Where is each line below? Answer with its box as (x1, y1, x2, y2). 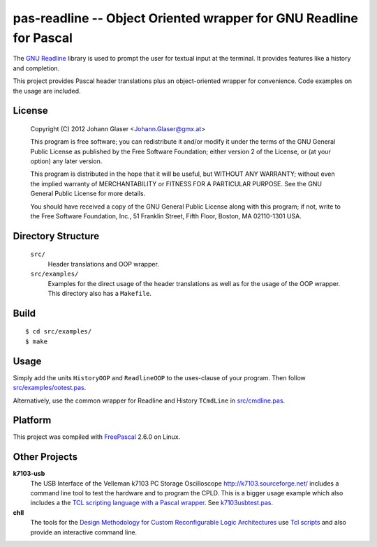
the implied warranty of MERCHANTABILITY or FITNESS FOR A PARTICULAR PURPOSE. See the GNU (30, 179, 323, 188)
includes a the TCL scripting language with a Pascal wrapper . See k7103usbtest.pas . (30, 499, 274, 507)
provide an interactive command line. (30, 527, 138, 537)
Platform (13, 414, 52, 426)
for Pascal (13, 30, 73, 45)
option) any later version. (30, 157, 103, 165)
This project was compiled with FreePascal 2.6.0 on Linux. (13, 433, 181, 441)
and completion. (13, 63, 60, 73)
